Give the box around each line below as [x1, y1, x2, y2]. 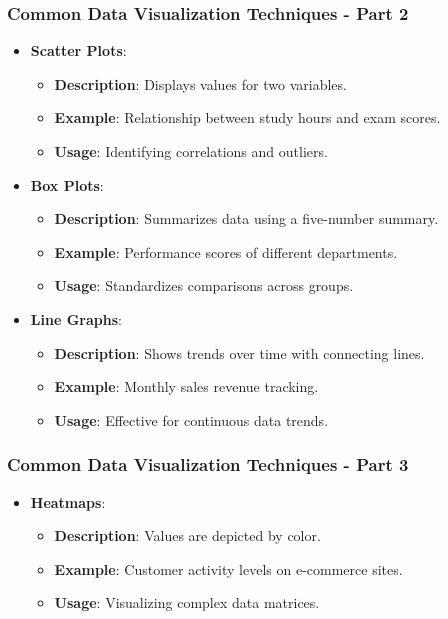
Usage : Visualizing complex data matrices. [54, 592, 320, 613]
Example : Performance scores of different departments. [54, 241, 398, 262]
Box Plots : [30, 174, 104, 195]
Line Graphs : [30, 308, 122, 329]
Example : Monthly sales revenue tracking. [54, 376, 319, 397]
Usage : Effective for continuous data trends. [54, 409, 329, 430]
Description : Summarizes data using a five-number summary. [54, 208, 439, 229]
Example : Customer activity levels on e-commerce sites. [54, 558, 403, 579]
